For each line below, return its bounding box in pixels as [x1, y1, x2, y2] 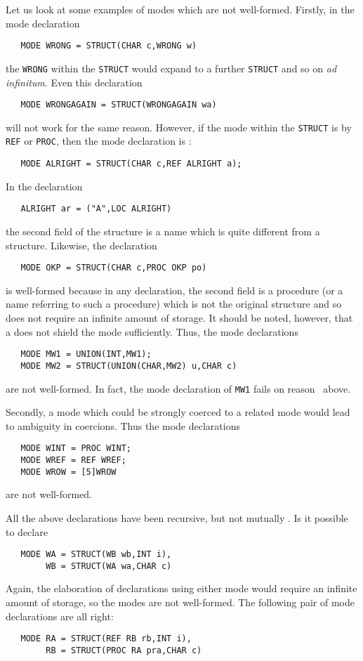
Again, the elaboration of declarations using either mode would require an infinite [6, 581, 357, 596]
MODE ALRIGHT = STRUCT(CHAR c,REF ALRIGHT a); [20, 159, 242, 169]
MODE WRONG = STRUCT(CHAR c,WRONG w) [20, 41, 197, 51]
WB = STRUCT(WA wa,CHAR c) [46, 561, 172, 571]
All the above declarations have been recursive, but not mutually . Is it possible [6, 510, 348, 525]
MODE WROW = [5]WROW [20, 466, 117, 477]
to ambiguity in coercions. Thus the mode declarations [6, 418, 240, 433]
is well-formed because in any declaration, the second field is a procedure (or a [6, 282, 343, 297]
